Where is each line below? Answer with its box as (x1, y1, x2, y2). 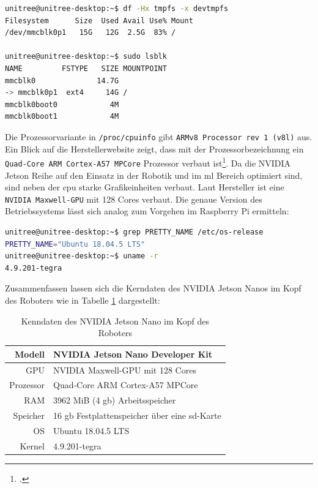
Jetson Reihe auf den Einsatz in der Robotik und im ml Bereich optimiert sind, (5, 168, 303, 181)
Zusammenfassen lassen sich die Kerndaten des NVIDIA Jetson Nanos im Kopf (5, 282, 301, 295)
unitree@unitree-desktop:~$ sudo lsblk (5, 52, 167, 61)
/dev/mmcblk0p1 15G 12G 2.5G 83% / (5, 28, 176, 37)
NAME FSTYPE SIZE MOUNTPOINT (5, 64, 167, 73)
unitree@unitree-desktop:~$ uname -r (5, 252, 158, 261)
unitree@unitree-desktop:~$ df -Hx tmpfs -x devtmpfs (5, 4, 229, 13)
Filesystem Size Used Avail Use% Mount (5, 16, 193, 25)
